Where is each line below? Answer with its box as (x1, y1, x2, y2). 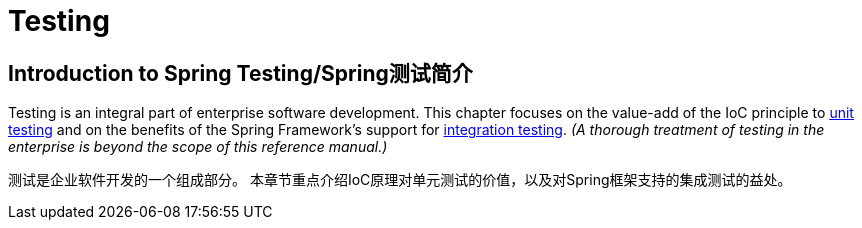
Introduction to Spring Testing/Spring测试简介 (8, 60, 473, 86)
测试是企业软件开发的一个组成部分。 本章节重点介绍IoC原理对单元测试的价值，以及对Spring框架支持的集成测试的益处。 (8, 171, 792, 189)
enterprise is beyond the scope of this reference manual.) (8, 138, 388, 156)
